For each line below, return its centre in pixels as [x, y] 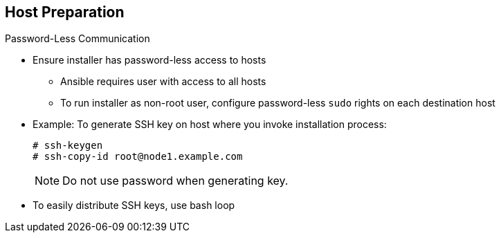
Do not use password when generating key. [175, 181]
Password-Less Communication [78, 39]
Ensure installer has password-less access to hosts [149, 60]
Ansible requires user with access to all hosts [163, 82]
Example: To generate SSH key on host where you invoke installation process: [210, 125]
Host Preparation [65, 12]
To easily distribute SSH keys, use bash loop [134, 205]
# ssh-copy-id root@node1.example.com [138, 157]
